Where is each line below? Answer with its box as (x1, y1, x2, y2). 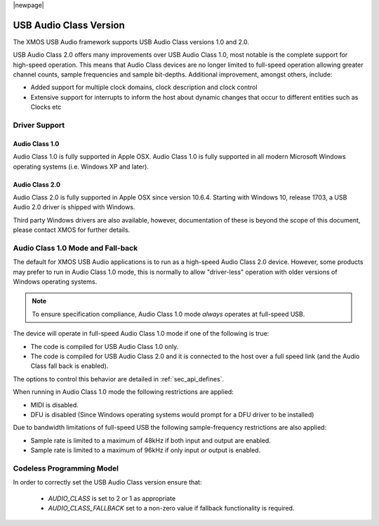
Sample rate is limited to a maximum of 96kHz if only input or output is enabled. (30, 446, 261, 454)
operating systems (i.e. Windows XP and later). (13, 162, 149, 171)
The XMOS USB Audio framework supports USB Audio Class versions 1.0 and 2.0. (13, 37, 249, 46)
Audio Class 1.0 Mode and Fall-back (13, 243, 138, 253)
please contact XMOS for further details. (13, 225, 131, 235)
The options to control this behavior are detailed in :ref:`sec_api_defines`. (13, 374, 225, 383)
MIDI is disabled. (30, 400, 79, 409)
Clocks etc (30, 103, 62, 112)
